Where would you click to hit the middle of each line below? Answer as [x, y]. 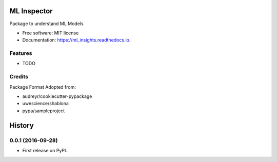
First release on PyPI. [45, 150]
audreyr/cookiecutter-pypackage [57, 96]
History [22, 125]
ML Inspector [31, 11]
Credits [19, 77]
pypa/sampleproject [44, 111]
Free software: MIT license [51, 33]
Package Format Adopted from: [43, 87]
